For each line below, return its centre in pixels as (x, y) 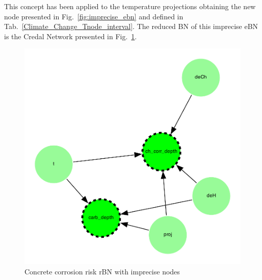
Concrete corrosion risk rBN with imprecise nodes (102, 271)
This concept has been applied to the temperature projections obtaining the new (130, 6)
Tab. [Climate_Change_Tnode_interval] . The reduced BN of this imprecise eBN (131, 26)
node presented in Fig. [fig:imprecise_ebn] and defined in (94, 16)
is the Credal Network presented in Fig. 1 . (71, 36)
